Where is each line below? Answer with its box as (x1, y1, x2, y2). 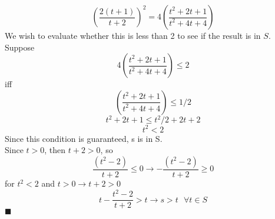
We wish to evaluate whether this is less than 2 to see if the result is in (5, 29, 261, 41)
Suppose (5, 41, 35, 53)
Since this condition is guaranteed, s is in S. (5, 132, 163, 144)
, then (44, 144, 66, 156)
